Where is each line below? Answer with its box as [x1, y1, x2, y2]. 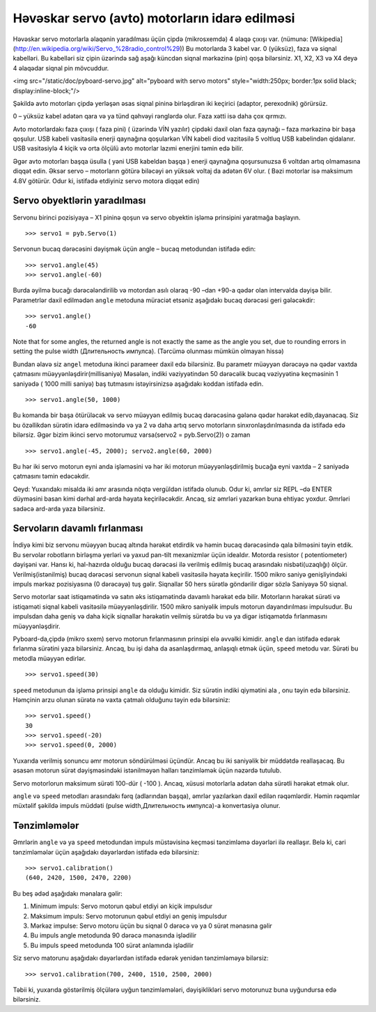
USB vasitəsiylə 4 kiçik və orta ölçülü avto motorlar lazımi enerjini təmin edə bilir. [13, 144, 244, 153]
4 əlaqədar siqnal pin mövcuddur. [13, 63, 109, 72]
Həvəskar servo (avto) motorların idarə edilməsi [13, 10, 295, 26]
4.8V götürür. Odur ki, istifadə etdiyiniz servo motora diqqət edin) [13, 176, 200, 185]
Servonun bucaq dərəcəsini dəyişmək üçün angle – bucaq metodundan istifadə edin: [13, 244, 256, 254]
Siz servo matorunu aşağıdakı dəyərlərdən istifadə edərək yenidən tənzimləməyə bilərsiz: [13, 954, 269, 963]
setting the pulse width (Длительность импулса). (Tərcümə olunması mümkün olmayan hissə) [13, 347, 284, 355]
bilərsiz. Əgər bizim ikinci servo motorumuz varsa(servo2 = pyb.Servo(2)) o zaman [13, 430, 251, 439]
